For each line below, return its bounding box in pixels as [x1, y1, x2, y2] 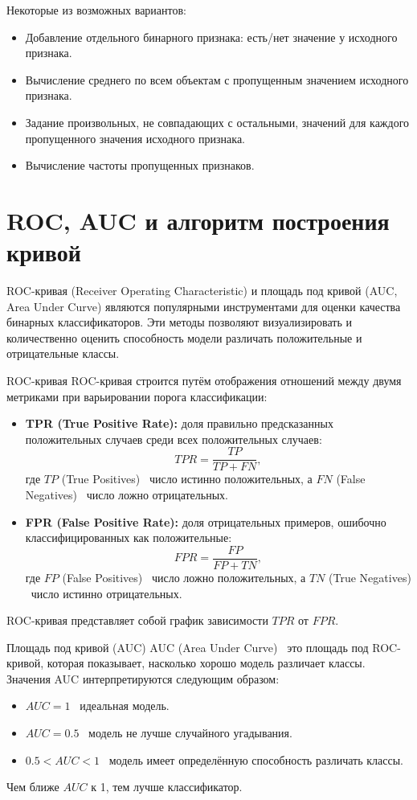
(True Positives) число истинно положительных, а [61, 470, 313, 487]
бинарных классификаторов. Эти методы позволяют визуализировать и [6, 314, 352, 330]
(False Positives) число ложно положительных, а [62, 568, 306, 585]
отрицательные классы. [6, 345, 120, 362]
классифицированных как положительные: [25, 529, 232, 546]
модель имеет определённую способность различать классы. [108, 751, 403, 768]
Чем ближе [6, 778, 59, 795]
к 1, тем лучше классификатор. [91, 778, 243, 795]
